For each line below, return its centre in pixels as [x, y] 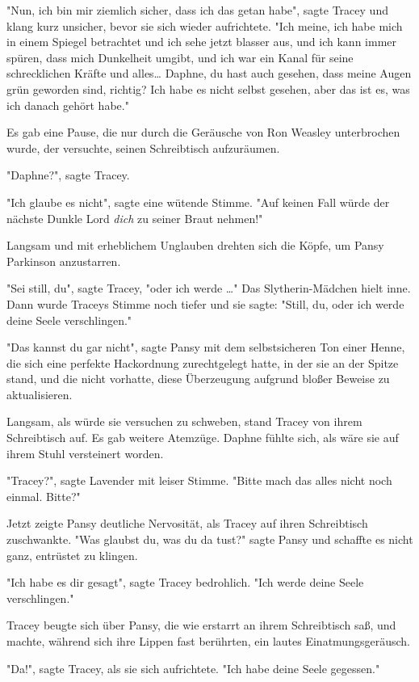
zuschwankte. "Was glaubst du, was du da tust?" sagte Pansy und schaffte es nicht [210, 539]
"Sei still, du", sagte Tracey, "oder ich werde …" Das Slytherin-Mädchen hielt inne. [209, 288]
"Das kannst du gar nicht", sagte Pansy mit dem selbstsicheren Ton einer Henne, [206, 347]
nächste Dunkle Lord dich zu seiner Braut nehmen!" [135, 218]
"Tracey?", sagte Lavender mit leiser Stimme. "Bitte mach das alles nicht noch [199, 480]
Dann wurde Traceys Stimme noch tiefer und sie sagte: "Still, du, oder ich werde [205, 303]
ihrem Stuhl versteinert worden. [85, 453]
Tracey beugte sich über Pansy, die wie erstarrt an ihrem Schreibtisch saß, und [201, 625]
